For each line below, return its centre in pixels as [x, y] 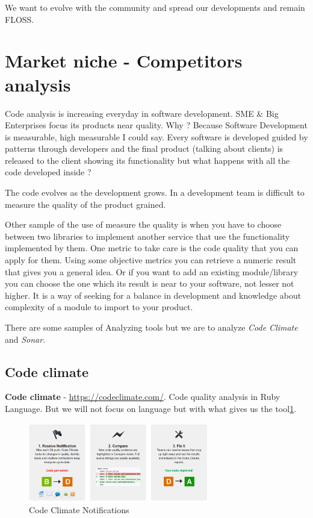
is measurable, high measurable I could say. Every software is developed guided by [156, 136]
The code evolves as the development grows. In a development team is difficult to [155, 192]
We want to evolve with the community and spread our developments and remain [155, 7]
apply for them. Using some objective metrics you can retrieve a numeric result [151, 260]
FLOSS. [20, 19]
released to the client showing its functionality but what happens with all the [147, 160]
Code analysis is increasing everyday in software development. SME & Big [142, 113]
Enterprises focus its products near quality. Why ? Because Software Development [156, 125]
